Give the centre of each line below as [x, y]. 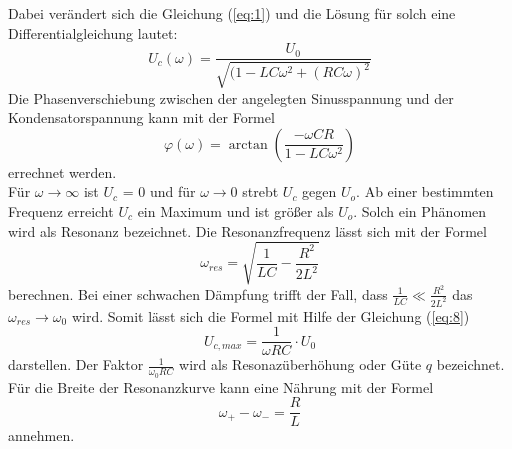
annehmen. [41, 435]
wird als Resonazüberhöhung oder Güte [300, 364]
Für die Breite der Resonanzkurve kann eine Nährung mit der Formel [221, 386]
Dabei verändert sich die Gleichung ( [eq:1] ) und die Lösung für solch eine [232, 13]
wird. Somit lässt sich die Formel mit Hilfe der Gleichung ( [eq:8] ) [270, 315]
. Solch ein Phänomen [420, 211]
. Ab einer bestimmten [425, 191]
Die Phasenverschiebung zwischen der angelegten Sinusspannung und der [231, 97]
